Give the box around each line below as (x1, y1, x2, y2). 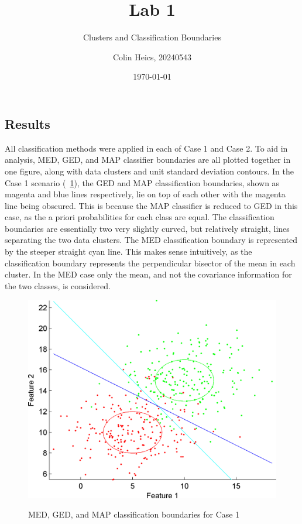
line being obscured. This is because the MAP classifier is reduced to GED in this (5, 199, 298, 211)
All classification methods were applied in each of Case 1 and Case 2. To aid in (5, 142, 288, 154)
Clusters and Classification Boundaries (83, 31, 221, 43)
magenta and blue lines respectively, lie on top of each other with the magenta (5, 188, 286, 200)
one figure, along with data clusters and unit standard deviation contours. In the (5, 165, 294, 177)
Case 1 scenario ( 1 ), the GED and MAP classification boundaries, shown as (5, 176, 280, 189)
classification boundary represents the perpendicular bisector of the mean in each (5, 256, 296, 269)
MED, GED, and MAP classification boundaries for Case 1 (28, 508, 240, 520)
